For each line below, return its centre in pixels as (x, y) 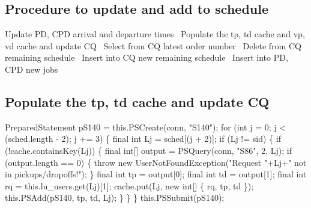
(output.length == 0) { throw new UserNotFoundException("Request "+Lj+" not (156, 162)
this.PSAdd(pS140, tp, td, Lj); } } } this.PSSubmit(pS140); (115, 197)
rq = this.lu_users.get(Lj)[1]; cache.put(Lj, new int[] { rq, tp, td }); (129, 185)
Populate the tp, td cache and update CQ (137, 101)
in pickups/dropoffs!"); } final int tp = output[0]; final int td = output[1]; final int (156, 174)
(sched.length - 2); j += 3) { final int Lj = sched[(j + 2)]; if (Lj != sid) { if (143, 139)
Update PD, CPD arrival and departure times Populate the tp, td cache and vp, (155, 34)
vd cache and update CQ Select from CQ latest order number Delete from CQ (153, 45)
